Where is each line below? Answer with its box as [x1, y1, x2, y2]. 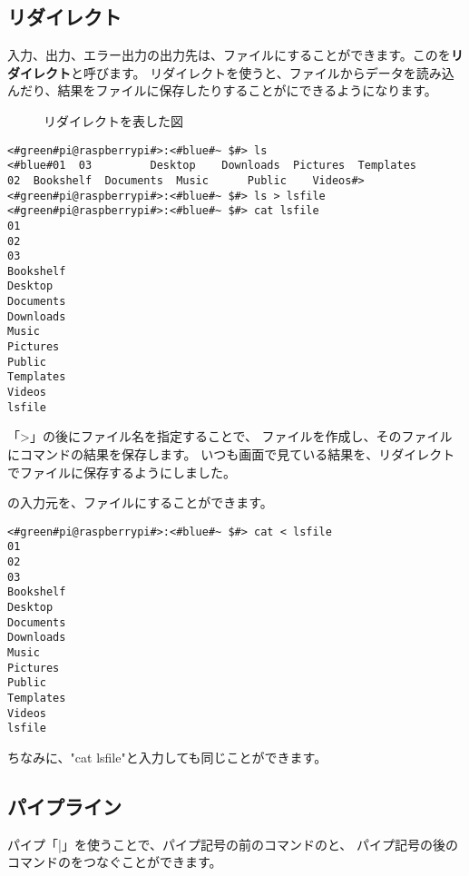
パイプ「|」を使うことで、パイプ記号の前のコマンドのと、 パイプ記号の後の [7, 834, 459, 853]
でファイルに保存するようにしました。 [7, 462, 236, 481]
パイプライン [7, 792, 122, 820]
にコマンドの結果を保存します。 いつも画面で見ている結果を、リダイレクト [7, 444, 455, 463]
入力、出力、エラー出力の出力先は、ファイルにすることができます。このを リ [7, 45, 464, 64]
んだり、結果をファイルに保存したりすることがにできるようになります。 [7, 81, 437, 100]
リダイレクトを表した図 [44, 111, 183, 130]
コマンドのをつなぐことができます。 [7, 852, 222, 871]
